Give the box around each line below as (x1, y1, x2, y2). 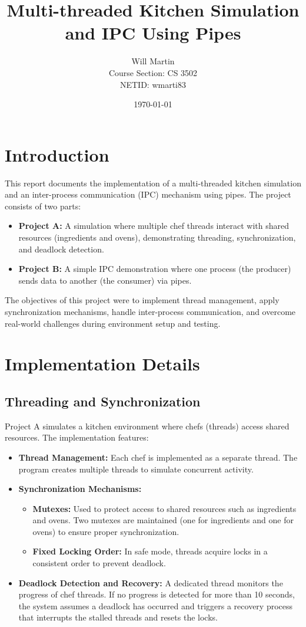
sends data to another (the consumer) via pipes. (18, 274, 192, 286)
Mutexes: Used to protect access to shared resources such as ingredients (32, 502, 297, 514)
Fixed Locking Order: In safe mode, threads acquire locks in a (32, 545, 268, 557)
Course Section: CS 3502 (108, 66, 198, 78)
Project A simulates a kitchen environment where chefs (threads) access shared (5, 419, 290, 432)
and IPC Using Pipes (65, 21, 241, 45)
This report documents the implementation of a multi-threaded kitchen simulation (5, 176, 301, 189)
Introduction (5, 142, 109, 166)
